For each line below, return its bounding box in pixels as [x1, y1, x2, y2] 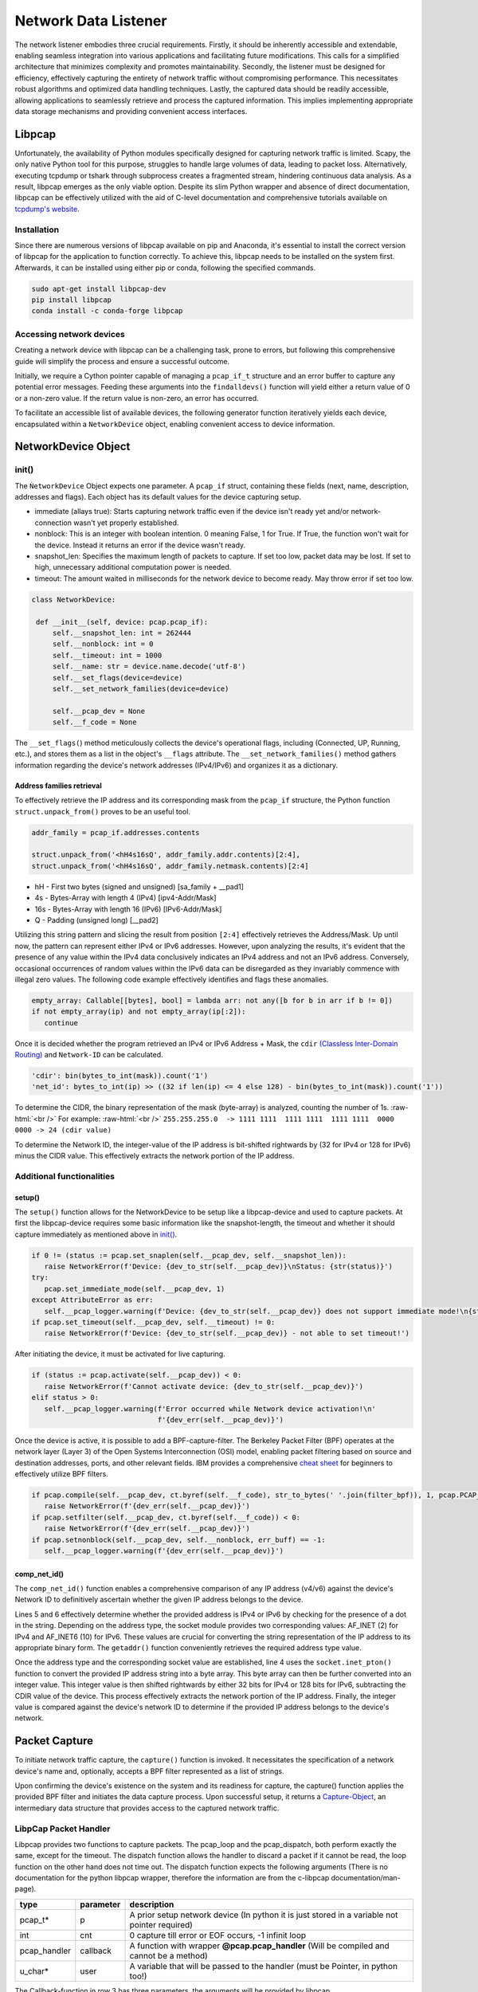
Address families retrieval [14, 781, 103, 790]
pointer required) [129, 1919, 193, 1930]
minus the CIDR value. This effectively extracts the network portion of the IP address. [14, 1151, 295, 1160]
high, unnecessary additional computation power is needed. [34, 563, 232, 572]
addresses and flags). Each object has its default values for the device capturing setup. [14, 492, 302, 502]
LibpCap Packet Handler [14, 1823, 111, 1834]
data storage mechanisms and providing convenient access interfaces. [14, 106, 248, 116]
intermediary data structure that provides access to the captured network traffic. [14, 1803, 280, 1813]
